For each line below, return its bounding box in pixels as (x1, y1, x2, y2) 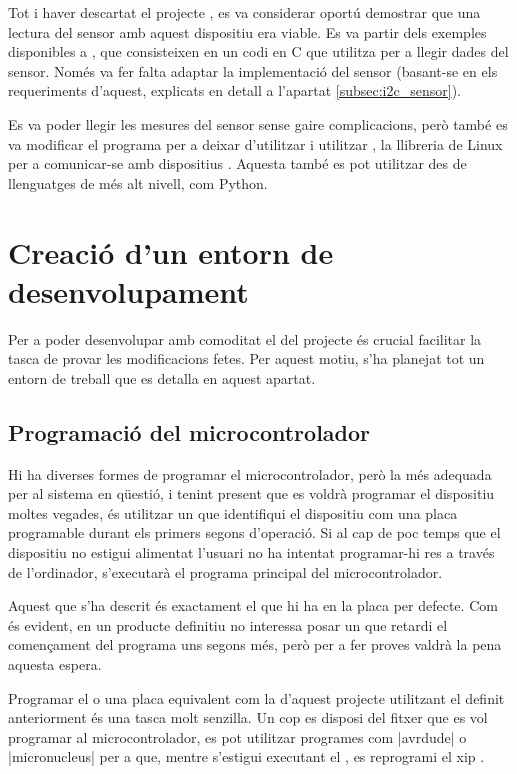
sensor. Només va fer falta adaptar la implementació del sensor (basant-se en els (8, 60, 498, 81)
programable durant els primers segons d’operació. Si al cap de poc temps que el (8, 522, 501, 543)
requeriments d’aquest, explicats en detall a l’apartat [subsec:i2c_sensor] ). (8, 80, 461, 101)
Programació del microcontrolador (8, 416, 371, 447)
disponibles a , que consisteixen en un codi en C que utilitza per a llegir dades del (8, 41, 509, 62)
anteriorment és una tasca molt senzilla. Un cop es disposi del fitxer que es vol (8, 707, 488, 728)
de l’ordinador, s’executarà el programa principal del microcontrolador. (8, 561, 443, 582)
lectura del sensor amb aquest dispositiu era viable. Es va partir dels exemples (8, 21, 487, 42)
